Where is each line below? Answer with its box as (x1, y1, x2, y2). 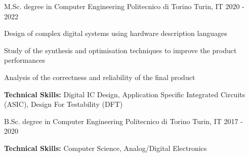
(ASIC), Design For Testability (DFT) (4, 99, 123, 109)
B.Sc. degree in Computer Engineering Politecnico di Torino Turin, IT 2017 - (4, 115, 243, 126)
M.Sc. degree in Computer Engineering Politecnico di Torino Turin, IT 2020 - (4, 1, 244, 11)
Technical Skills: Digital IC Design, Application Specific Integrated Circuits (4, 89, 245, 99)
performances (4, 55, 46, 65)
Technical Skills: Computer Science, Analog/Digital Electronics (4, 142, 207, 153)
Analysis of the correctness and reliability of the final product (4, 71, 195, 82)
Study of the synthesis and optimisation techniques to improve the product (4, 45, 237, 55)
